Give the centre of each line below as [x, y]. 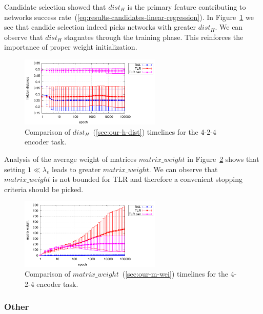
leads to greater [76, 169]
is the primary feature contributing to [187, 7]
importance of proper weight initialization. [71, 47]
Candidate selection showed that [55, 7]
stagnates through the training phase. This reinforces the [154, 37]
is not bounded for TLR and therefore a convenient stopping [148, 179]
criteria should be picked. [44, 189]
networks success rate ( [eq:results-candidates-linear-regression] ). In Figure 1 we [129, 17]
